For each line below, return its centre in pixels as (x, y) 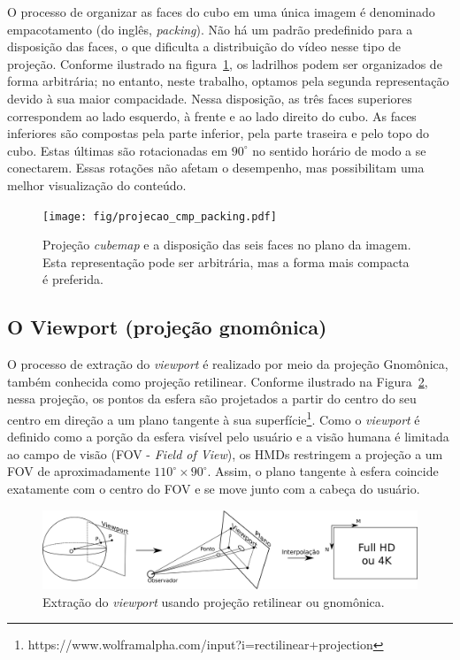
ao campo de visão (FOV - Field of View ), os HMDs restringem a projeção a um (225, 453)
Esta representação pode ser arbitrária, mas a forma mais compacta (226, 261)
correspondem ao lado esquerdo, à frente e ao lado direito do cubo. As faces (212, 115)
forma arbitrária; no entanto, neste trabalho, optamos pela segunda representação (228, 81)
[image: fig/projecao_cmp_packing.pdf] (160, 216)
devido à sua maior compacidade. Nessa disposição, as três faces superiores (210, 98)
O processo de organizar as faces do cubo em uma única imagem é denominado (221, 12)
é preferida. (73, 279)
